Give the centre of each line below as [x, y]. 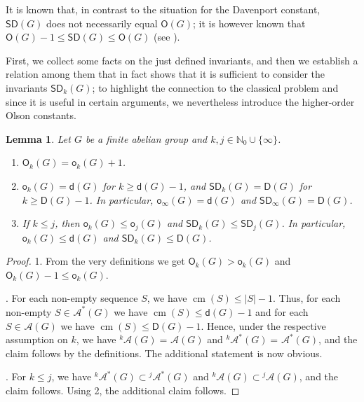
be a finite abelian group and [146, 138]
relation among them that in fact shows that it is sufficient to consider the [166, 74]
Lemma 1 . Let [38, 138]
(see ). [167, 37]
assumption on [37, 339]
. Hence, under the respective [263, 325]
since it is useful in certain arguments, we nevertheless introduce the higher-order [180, 101]
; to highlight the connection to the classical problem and [215, 87]
